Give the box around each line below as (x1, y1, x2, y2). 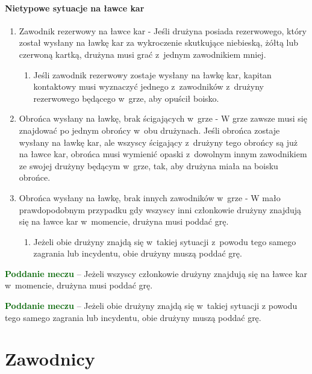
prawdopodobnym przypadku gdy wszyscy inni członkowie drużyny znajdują (19, 203, 302, 216)
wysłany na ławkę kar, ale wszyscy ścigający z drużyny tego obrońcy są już (19, 136, 298, 148)
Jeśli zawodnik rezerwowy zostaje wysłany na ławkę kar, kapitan (33, 68, 272, 81)
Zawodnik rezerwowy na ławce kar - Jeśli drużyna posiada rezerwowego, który (19, 24, 307, 37)
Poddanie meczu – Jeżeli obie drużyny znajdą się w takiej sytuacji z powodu (5, 299, 298, 312)
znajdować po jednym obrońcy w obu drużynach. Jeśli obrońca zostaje (19, 123, 280, 136)
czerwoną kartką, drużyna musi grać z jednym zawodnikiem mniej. (19, 48, 266, 60)
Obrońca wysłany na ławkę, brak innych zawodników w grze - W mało (19, 191, 281, 204)
